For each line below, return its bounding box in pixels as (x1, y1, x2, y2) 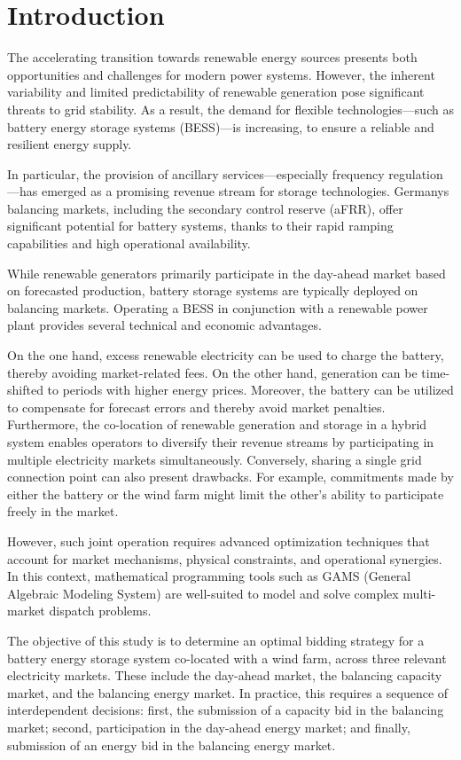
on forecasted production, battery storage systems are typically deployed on (7, 281, 418, 300)
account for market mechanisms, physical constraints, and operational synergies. (7, 549, 442, 568)
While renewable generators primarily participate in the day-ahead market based (7, 263, 446, 282)
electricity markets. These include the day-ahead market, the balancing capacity (7, 666, 442, 685)
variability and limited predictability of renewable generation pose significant (7, 82, 425, 101)
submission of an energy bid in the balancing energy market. (7, 735, 336, 754)
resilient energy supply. (7, 135, 132, 153)
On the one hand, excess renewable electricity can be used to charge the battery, (7, 346, 444, 364)
